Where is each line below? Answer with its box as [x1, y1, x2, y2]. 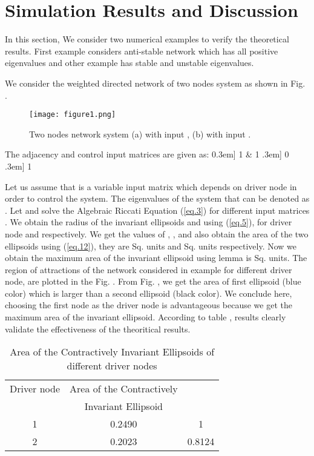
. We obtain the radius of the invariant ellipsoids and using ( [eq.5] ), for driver [5, 216, 292, 228]
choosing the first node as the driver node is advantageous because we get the [5, 299, 292, 311]
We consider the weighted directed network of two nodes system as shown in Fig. [5, 76, 306, 89]
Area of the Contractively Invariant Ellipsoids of [10, 345, 215, 359]
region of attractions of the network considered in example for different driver [5, 263, 292, 276]
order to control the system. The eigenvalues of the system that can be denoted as [5, 192, 310, 205]
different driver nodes [67, 359, 157, 373]
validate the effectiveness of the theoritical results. [5, 322, 191, 335]
